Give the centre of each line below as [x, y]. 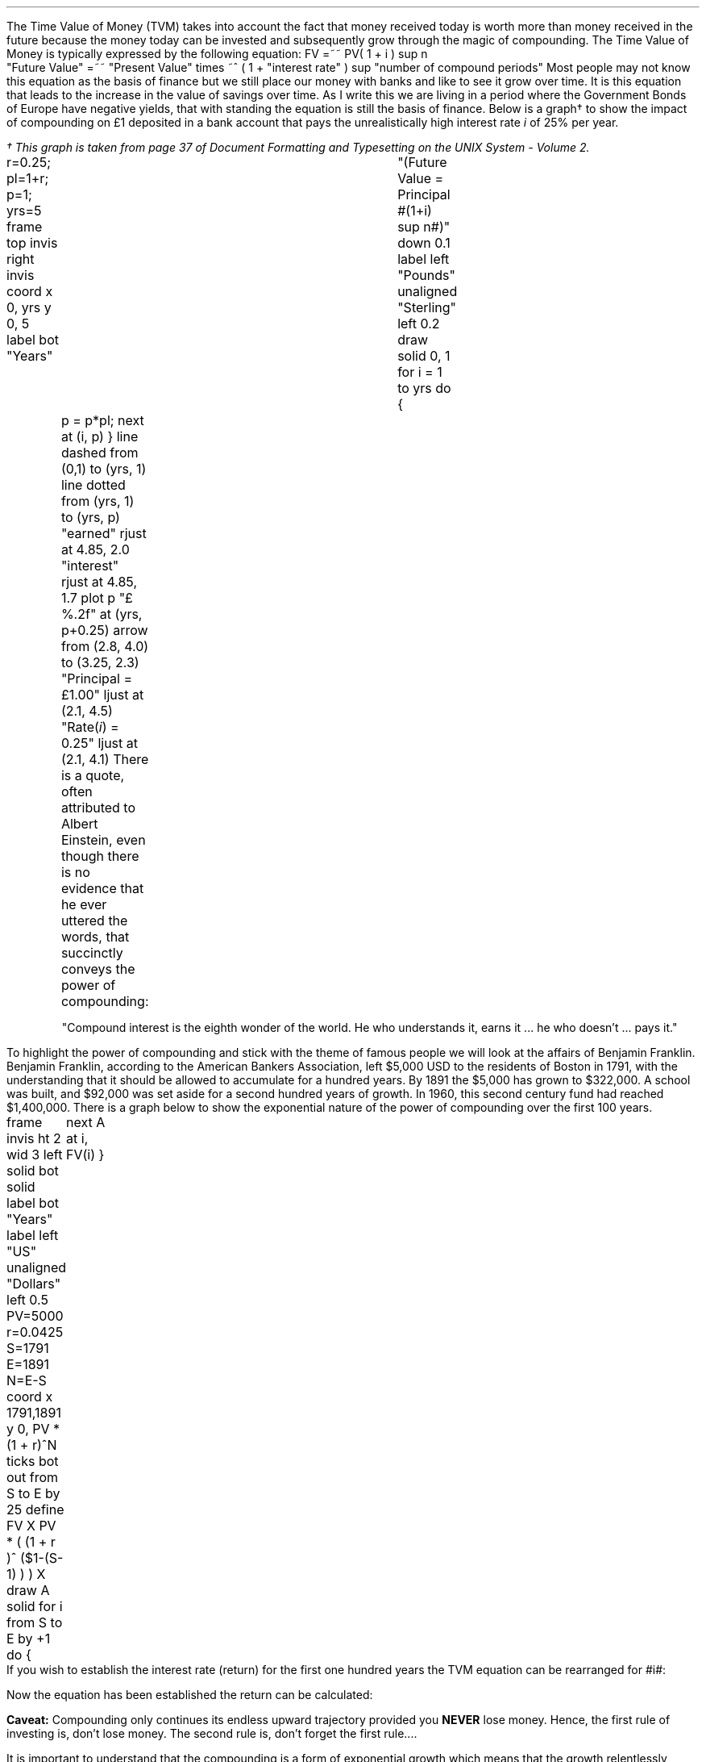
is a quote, [93, 775]
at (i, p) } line [100, 436]
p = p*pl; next [102, 420]
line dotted [93, 485]
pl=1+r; [28, 178]
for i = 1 [420, 372]
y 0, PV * [33, 1429]
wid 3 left [35, 1154]
